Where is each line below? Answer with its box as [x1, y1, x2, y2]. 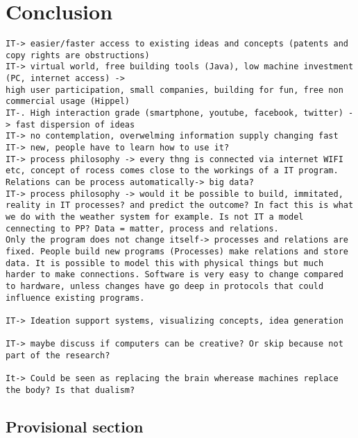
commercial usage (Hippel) [6, 96, 130, 107]
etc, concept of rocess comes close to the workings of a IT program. [6, 166, 339, 176]
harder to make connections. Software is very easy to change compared [6, 270, 343, 280]
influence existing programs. [6, 292, 145, 303]
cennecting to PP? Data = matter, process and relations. [6, 223, 279, 234]
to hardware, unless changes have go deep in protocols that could [6, 281, 324, 291]
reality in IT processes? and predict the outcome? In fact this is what [6, 200, 354, 211]
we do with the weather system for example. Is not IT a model [6, 211, 304, 222]
